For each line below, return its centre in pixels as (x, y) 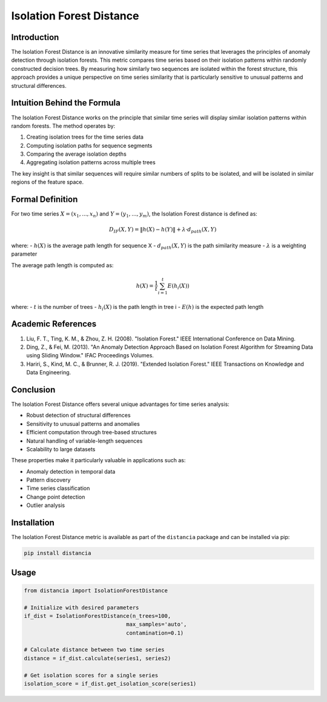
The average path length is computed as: (62, 265)
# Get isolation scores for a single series (91, 675)
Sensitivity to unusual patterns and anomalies (83, 423)
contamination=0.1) (155, 633)
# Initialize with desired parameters (81, 608)
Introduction (35, 37)
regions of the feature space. (48, 182)
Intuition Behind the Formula (66, 103)
